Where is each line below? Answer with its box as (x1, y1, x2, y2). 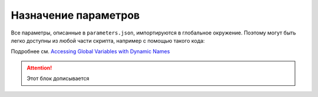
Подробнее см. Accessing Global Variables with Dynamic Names (11, 48, 170, 55)
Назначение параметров (11, 9, 140, 22)
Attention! (26, 64, 52, 71)
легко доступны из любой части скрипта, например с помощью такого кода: (11, 37, 206, 44)
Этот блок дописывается (26, 75, 90, 82)
